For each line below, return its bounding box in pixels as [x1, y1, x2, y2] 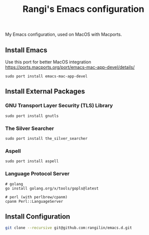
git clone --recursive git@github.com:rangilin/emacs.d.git [5, 226, 133, 231]
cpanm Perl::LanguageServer [5, 199, 64, 204]
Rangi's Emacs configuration [22, 3, 145, 15]
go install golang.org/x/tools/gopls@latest [5, 186, 99, 191]
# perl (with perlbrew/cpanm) [5, 194, 68, 199]
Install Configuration [5, 212, 71, 221]
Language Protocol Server [5, 170, 70, 177]
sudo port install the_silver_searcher [5, 136, 88, 141]
